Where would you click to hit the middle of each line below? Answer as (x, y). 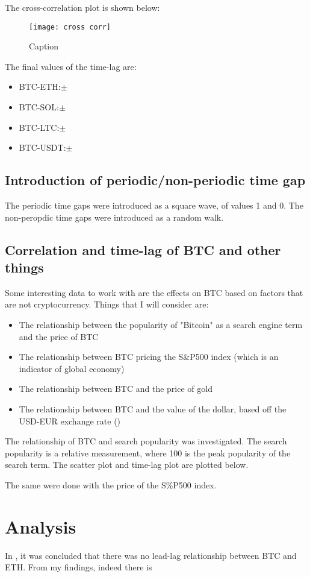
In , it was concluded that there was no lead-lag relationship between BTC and (151, 555)
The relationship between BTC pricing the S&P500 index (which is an (149, 357)
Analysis (41, 526)
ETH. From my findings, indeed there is (79, 567)
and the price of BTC (59, 336)
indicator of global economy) (72, 368)
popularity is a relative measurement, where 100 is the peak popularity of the (148, 452)
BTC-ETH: (40, 87)
